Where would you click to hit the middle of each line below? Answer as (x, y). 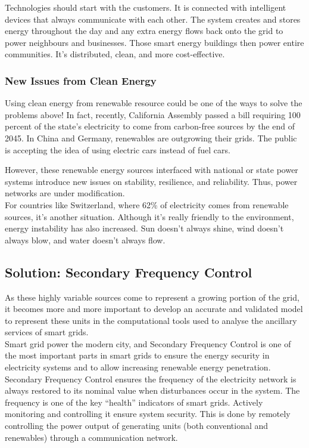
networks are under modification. (65, 193)
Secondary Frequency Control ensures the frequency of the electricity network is (151, 379)
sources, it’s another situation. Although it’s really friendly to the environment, (149, 216)
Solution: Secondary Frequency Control (129, 272)
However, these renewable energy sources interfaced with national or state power (152, 170)
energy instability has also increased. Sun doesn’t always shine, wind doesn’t (144, 228)
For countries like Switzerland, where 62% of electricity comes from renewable (147, 204)
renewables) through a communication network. (91, 437)
